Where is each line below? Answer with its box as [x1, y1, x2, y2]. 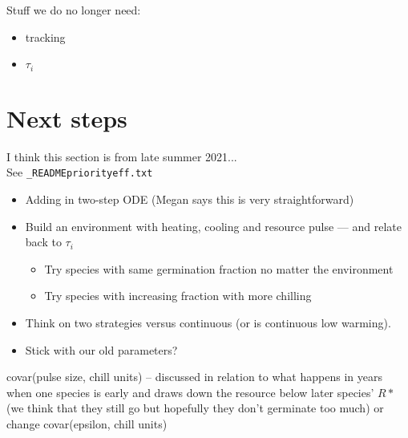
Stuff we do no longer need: [6, 2, 141, 18]
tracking [25, 28, 66, 45]
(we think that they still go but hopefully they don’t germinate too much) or [6, 399, 384, 416]
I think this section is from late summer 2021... [6, 148, 237, 164]
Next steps [6, 101, 127, 134]
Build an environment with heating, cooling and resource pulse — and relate [25, 217, 402, 234]
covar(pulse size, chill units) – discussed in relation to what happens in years [6, 368, 382, 385]
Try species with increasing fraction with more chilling [44, 287, 312, 304]
